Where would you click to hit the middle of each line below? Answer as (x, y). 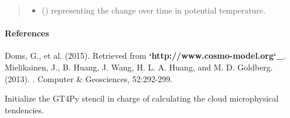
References (27, 33)
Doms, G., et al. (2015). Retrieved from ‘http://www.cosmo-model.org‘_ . (145, 55)
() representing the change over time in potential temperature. (153, 10)
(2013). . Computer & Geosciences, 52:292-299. (89, 78)
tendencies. (24, 109)
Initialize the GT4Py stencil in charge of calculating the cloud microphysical (142, 98)
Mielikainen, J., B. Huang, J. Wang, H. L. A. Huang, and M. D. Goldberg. (139, 67)
